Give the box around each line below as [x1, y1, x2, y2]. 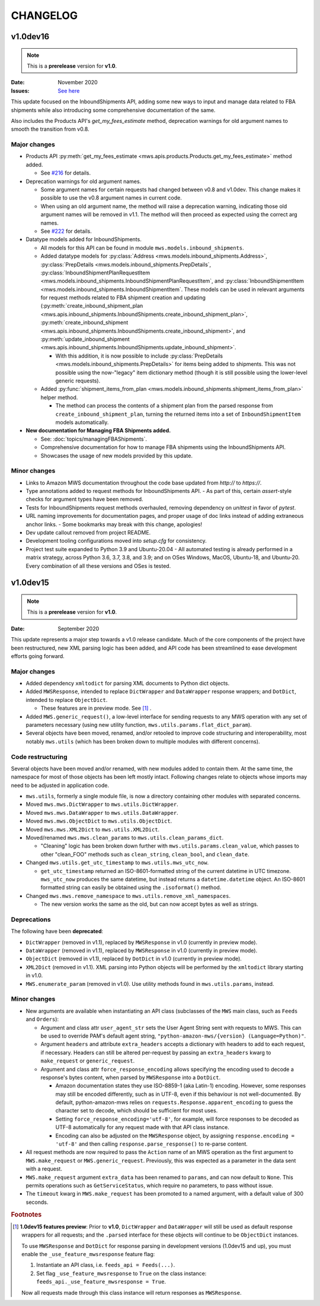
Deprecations [11, 915, 51, 924]
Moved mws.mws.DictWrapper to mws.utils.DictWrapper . [25, 801, 178, 808]
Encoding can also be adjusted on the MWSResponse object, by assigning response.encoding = [55, 1132, 295, 1139]
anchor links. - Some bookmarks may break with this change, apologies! [25, 520, 203, 528]
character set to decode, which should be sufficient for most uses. [55, 1107, 218, 1114]
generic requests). [55, 377, 101, 384]
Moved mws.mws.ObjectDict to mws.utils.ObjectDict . [25, 817, 172, 825]
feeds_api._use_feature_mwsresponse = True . [36, 1278, 166, 1285]
